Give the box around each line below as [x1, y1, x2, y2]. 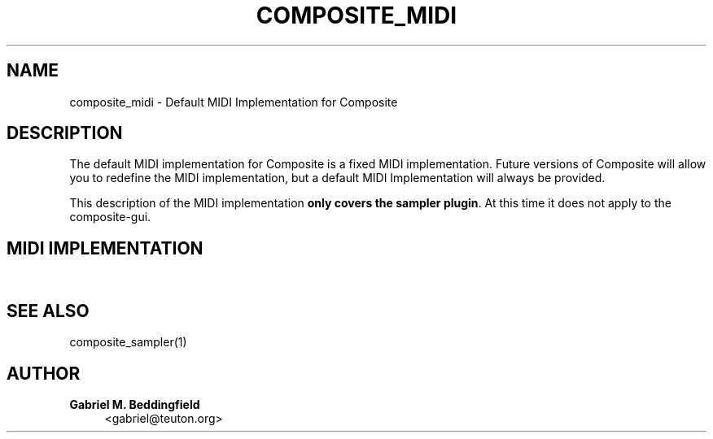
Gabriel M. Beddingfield [69, 397, 200, 411]
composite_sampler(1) [69, 335, 187, 350]
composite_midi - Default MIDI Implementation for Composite [69, 94, 398, 109]
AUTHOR [7, 363, 81, 384]
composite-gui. [69, 210, 151, 224]
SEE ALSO [7, 300, 90, 321]
